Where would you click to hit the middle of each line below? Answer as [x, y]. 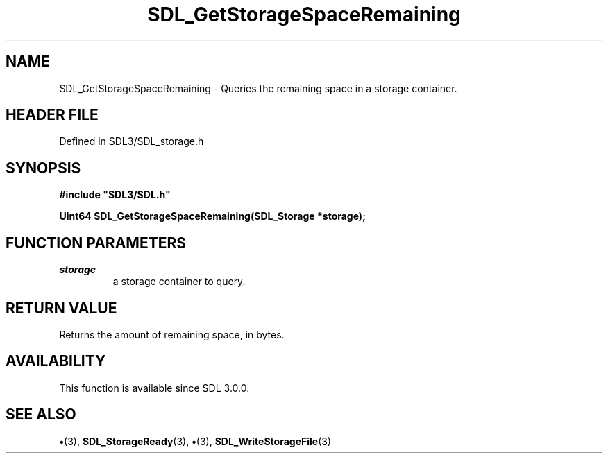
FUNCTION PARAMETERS [96, 243]
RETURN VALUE [61, 308]
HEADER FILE [52, 115]
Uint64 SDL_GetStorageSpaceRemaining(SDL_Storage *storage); [212, 216]
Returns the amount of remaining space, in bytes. [172, 334]
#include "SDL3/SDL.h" [115, 195]
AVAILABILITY [56, 361]
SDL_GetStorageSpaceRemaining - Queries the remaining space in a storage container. [258, 88]
